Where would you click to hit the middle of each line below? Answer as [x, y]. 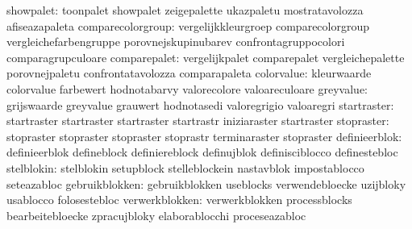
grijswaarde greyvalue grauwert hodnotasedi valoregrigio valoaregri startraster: [200, 104]
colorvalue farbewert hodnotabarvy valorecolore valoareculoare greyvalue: [187, 88]
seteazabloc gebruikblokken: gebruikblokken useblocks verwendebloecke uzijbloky [206, 183]
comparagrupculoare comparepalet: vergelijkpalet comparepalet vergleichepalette [206, 57]
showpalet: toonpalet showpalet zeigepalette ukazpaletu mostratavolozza [185, 10]
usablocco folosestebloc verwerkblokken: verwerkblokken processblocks [179, 200]
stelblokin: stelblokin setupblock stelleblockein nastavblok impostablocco [185, 167]
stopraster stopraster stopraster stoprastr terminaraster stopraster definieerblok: [204, 136]
